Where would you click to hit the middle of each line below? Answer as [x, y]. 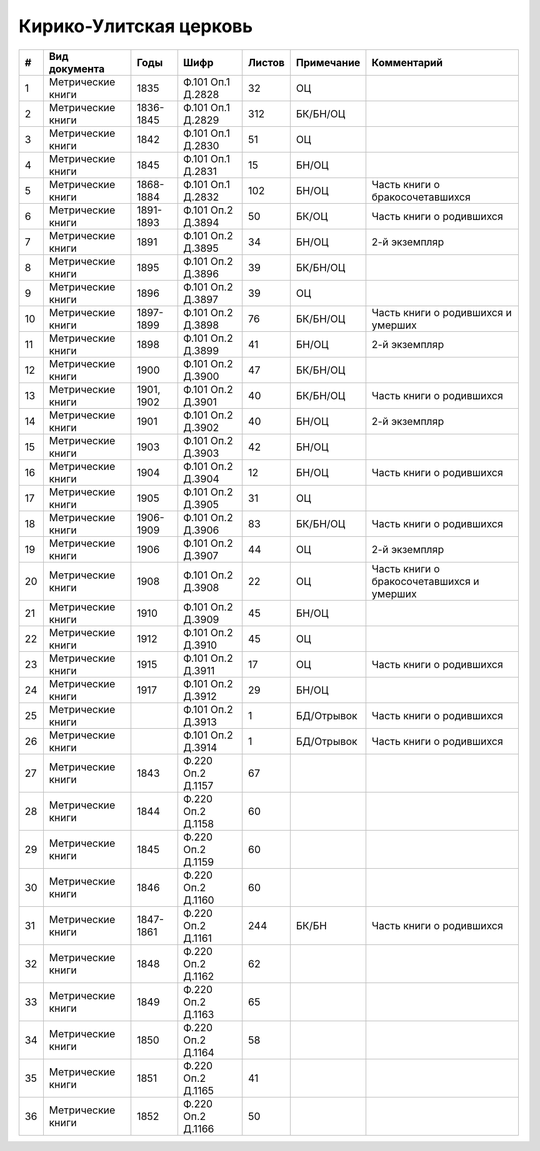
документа [76, 68]
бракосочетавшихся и [425, 581]
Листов [266, 62]
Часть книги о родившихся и [441, 312]
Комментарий [407, 62]
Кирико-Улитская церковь [136, 26]
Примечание [328, 62]
